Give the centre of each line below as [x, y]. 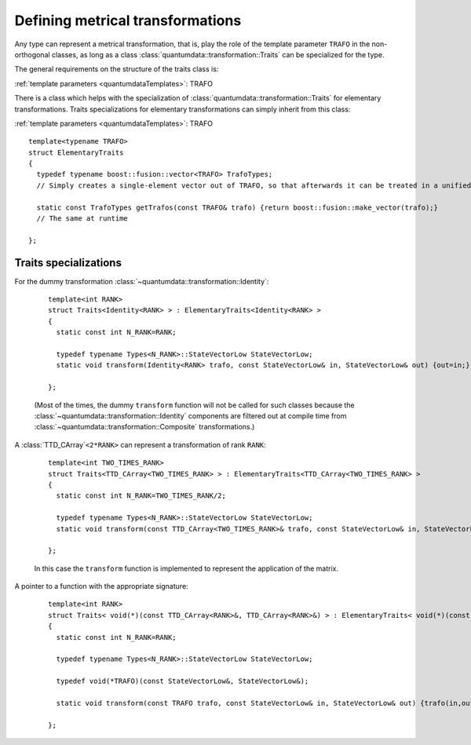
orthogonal [32, 54]
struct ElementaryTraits [76, 152]
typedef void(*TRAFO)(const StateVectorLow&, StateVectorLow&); [183, 681]
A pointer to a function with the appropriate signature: [101, 586]
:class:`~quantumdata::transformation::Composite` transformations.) [144, 427]
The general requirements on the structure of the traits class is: [117, 69]
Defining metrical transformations [128, 20]
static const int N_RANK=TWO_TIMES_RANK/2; [141, 496]
